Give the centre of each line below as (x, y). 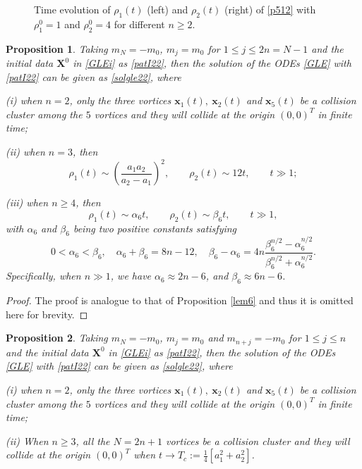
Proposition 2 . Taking (57, 338)
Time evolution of (72, 9)
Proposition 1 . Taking (57, 48)
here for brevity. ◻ (47, 314)
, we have (131, 276)
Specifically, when (43, 276)
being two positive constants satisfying (155, 228)
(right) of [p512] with (270, 9)
